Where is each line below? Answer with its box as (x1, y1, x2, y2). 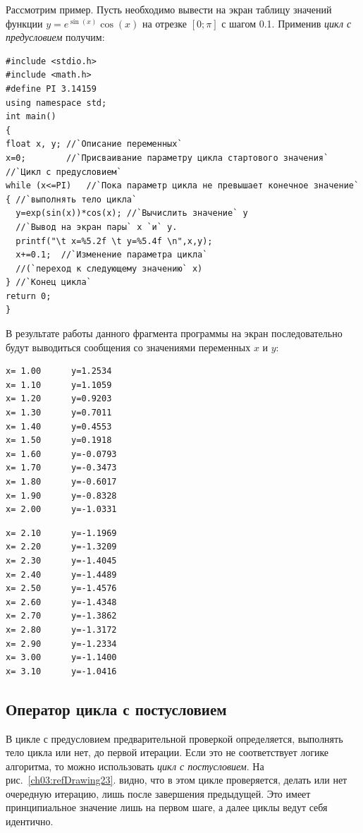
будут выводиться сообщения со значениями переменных (6, 339, 251, 354)
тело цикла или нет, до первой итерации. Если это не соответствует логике (6, 745, 329, 760)
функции (6, 16, 43, 30)
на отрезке (142, 16, 187, 30)
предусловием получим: (6, 30, 105, 44)
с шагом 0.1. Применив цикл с (221, 16, 352, 30)
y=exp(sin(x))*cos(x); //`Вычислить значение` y (16, 208, 248, 219)
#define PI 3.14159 (6, 83, 97, 94)
